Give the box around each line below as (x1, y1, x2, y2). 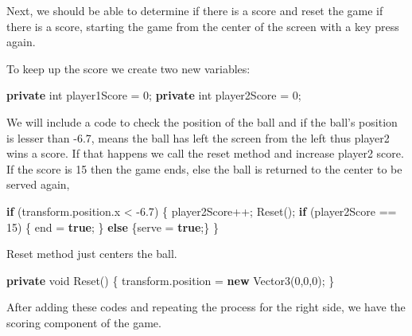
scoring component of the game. (6, 314, 161, 330)
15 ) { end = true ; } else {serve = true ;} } (6, 218, 219, 235)
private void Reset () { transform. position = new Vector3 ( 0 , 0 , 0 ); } (6, 272, 335, 288)
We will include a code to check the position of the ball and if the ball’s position (6, 113, 398, 130)
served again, (6, 176, 70, 193)
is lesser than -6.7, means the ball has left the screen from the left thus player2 (6, 129, 390, 146)
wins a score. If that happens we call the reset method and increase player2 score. (6, 145, 404, 162)
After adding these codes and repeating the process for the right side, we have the (6, 299, 406, 315)
